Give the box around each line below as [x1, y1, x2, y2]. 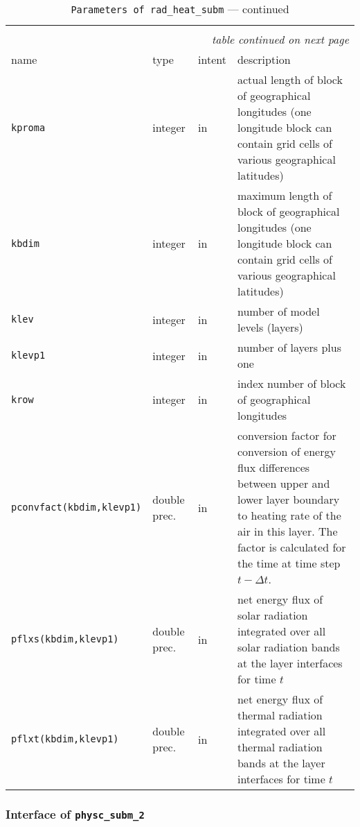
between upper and [237, 475, 330, 491]
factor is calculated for [237, 539, 346, 555]
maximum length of [237, 187, 332, 203]
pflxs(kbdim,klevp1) [11, 633, 119, 645]
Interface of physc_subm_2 [6, 805, 145, 822]
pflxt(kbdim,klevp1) [11, 733, 119, 744]
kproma [11, 121, 46, 133]
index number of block [237, 375, 346, 391]
